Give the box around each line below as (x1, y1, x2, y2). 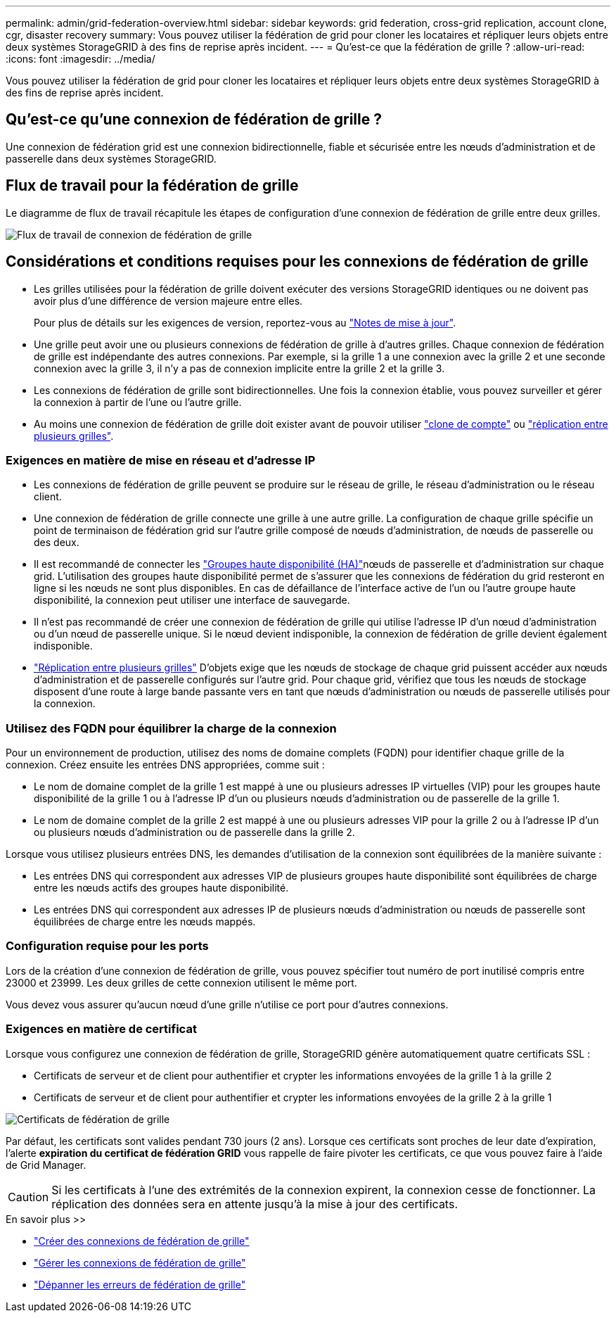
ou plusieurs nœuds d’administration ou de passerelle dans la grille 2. (34, 826, 355, 839)
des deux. (34, 536, 79, 549)
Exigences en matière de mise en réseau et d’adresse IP (6, 452, 316, 467)
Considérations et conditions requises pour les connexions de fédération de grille (6, 253, 589, 271)
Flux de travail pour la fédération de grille (6, 177, 299, 195)
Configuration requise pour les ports (6, 939, 209, 953)
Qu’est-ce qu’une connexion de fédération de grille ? (6, 110, 382, 129)
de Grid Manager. (6, 1158, 86, 1171)
